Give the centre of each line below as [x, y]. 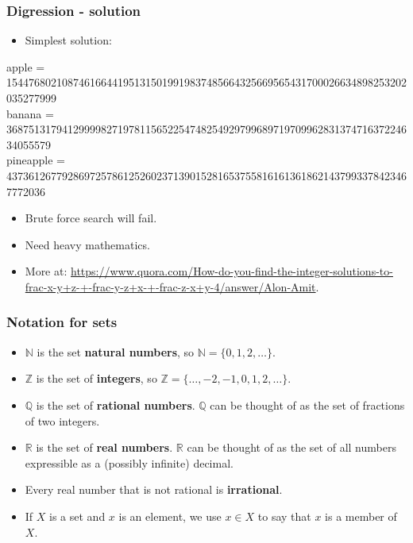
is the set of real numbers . [104, 447]
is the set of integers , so [96, 378]
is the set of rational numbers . [116, 404]
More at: [46, 271]
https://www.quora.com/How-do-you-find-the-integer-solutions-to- [232, 271]
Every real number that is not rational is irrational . [154, 489]
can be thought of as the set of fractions [307, 404]
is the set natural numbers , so [116, 351]
